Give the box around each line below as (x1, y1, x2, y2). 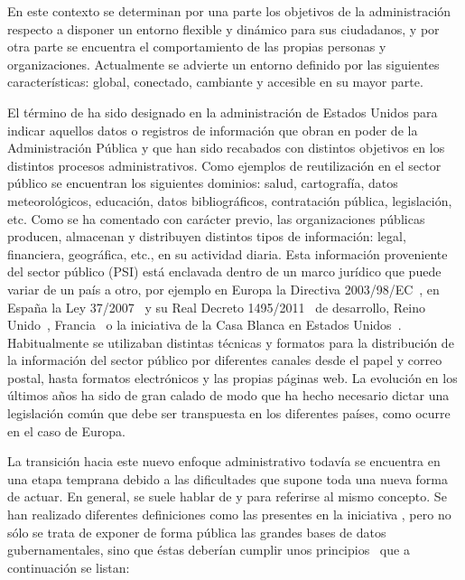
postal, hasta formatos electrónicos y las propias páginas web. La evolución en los (7, 368, 458, 387)
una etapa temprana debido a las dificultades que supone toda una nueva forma (7, 469, 449, 488)
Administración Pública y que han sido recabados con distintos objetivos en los (7, 138, 445, 157)
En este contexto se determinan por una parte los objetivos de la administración (7, 2, 451, 20)
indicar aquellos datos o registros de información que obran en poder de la (7, 120, 418, 139)
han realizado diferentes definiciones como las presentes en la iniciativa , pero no (7, 505, 451, 524)
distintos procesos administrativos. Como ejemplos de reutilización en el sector (7, 155, 442, 174)
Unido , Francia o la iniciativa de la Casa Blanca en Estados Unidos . (7, 315, 402, 334)
